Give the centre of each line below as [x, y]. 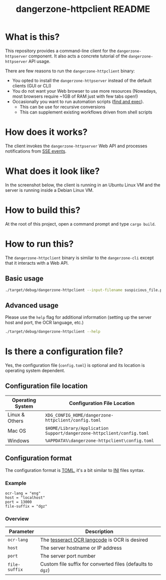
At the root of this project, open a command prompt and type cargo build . [81, 224]
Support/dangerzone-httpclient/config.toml [97, 433]
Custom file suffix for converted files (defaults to [97, 564]
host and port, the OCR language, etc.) [44, 323]
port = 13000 [19, 502]
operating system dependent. [35, 371]
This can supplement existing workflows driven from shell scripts [86, 112]
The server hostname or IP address [81, 548]
